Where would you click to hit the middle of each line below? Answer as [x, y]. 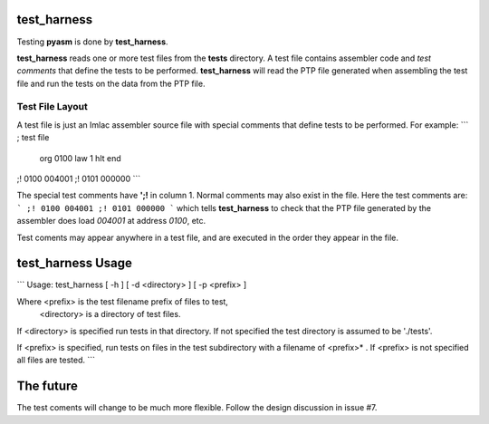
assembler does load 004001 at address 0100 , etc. [111, 221]
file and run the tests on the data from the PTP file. [111, 83]
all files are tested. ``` [56, 360]
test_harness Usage [75, 263]
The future [48, 386]
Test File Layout [52, 107]
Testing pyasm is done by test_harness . [92, 42]
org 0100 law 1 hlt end [80, 158]
